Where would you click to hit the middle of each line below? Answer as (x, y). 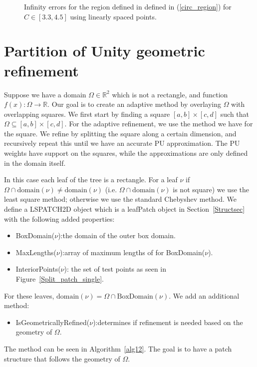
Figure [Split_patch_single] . (60, 279)
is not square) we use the (211, 189)
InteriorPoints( (38, 269)
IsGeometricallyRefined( (53, 322)
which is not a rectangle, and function (170, 94)
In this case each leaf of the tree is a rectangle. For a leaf (91, 180)
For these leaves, (29, 295)
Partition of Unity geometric (105, 51)
